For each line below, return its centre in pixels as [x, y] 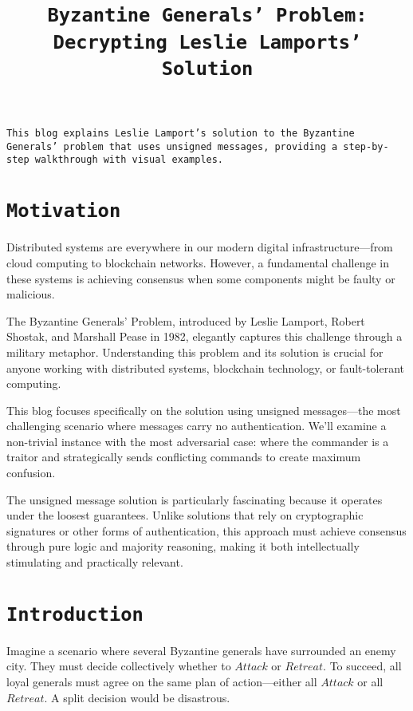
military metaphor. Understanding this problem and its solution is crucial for [195, 352]
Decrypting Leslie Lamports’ [207, 42]
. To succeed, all [362, 666]
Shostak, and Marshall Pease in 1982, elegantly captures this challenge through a [205, 336]
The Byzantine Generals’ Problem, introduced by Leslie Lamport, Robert [186, 320]
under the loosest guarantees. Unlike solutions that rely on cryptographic [185, 515]
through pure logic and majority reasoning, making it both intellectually [183, 546]
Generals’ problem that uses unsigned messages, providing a [172, 146]
